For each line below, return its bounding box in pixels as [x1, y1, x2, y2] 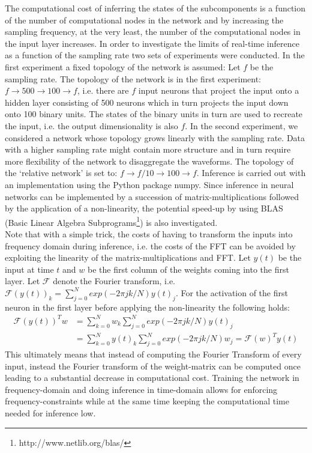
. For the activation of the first [175, 286, 288, 299]
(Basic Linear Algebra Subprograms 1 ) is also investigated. [5, 214, 218, 228]
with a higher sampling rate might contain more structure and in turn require [5, 143, 291, 156]
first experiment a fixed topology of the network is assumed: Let [5, 60, 241, 73]
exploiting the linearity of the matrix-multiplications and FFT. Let [5, 251, 251, 264]
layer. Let [5, 275, 40, 287]
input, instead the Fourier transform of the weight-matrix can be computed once [5, 359, 301, 372]
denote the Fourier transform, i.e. [53, 275, 176, 287]
